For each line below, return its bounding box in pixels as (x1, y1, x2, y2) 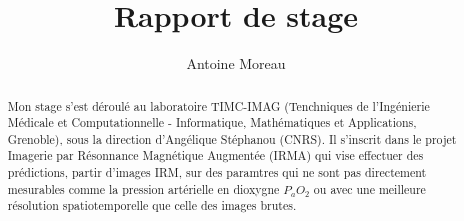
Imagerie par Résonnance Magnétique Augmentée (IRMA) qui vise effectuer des (7, 147, 424, 164)
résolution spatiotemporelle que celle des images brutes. (7, 197, 297, 214)
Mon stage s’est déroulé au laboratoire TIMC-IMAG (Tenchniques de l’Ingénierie (7, 97, 430, 114)
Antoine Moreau (186, 53, 286, 74)
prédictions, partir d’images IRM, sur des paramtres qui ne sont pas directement (7, 164, 427, 181)
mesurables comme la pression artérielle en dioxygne (7, 180, 280, 197)
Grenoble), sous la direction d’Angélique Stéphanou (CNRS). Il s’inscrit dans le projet (7, 130, 457, 147)
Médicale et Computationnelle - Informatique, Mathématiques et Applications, (7, 114, 417, 131)
